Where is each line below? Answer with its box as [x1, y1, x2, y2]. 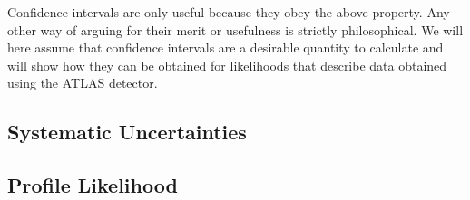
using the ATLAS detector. [7, 73, 158, 92]
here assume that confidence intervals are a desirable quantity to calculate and [7, 38, 444, 57]
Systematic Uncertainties [7, 118, 247, 146]
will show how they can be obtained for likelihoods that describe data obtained [7, 55, 447, 74]
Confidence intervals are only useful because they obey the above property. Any [7, 3, 450, 21]
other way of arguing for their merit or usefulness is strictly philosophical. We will [7, 20, 464, 39]
